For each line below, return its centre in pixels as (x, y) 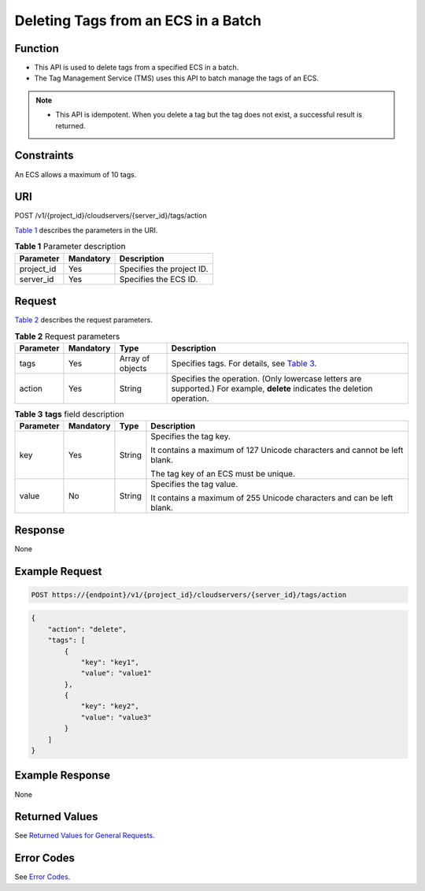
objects (133, 368)
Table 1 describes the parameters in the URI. (86, 230)
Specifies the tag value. (194, 484)
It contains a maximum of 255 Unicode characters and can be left (272, 498)
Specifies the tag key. (191, 436)
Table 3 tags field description (70, 414)
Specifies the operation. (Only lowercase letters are (266, 378)
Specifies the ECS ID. (159, 279)
